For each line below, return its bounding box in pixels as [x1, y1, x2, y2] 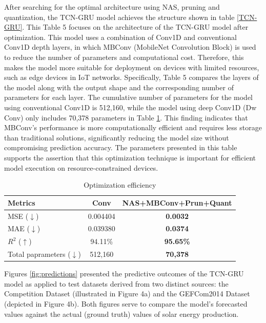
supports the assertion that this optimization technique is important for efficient [4, 152, 256, 163]
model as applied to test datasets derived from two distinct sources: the [4, 278, 229, 289]
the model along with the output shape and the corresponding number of [4, 82, 234, 92]
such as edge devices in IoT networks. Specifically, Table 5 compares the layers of [4, 72, 259, 83]
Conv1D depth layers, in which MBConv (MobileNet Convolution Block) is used [4, 42, 256, 52]
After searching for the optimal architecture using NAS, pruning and [4, 2, 220, 12]
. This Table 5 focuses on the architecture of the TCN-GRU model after [22, 22, 249, 32]
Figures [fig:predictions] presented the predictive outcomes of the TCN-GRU [4, 268, 244, 279]
